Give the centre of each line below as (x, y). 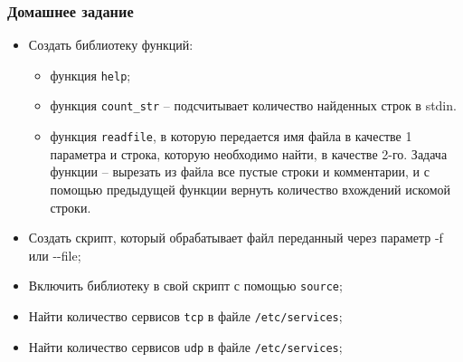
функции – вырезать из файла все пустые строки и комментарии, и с (240, 171)
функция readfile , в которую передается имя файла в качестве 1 (231, 136)
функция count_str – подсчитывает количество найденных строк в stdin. (253, 105)
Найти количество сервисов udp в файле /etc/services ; (185, 346)
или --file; (55, 255)
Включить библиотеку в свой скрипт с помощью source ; (185, 286)
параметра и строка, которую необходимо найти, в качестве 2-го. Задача (249, 153)
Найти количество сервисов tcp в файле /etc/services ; (185, 316)
